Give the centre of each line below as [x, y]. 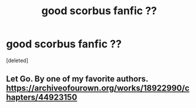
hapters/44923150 [42, 98]
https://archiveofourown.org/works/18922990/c [98, 88]
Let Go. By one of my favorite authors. [77, 79]
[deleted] [17, 60]
